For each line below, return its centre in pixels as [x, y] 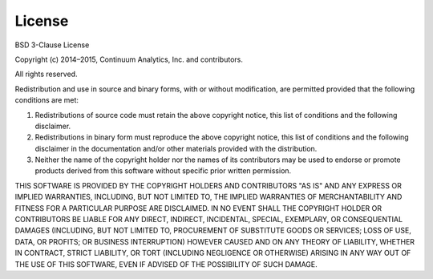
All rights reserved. [46, 74]
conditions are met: [47, 100]
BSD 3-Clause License [52, 45]
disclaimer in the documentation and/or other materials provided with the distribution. [176, 148]
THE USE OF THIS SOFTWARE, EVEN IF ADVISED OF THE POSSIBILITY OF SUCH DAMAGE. [166, 264]
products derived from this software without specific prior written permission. [163, 171]
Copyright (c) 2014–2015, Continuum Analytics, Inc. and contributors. [129, 59]
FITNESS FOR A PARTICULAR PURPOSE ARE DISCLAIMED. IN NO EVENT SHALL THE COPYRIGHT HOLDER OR [198, 208]
